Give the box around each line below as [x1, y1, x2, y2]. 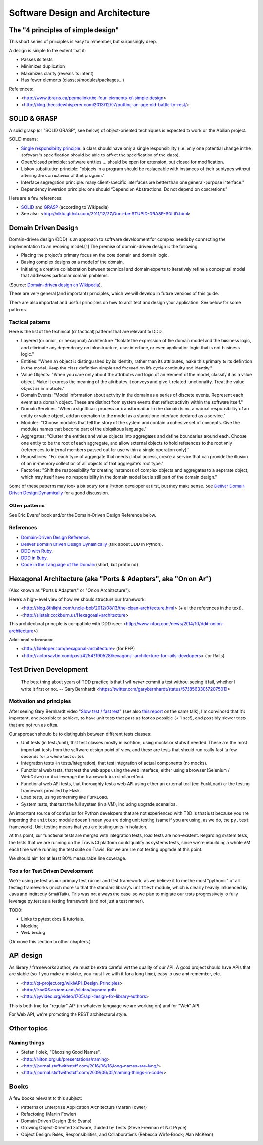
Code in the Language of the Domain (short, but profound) [21, 562, 138, 567]
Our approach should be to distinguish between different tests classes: [9, 731, 151, 737]
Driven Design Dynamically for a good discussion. [9, 490, 109, 496]
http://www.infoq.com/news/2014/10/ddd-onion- [126, 621, 224, 627]
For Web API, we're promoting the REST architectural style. [9, 1011, 128, 1017]
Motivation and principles [9, 698, 71, 705]
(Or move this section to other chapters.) [9, 938, 91, 944]
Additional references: [9, 637, 54, 643]
